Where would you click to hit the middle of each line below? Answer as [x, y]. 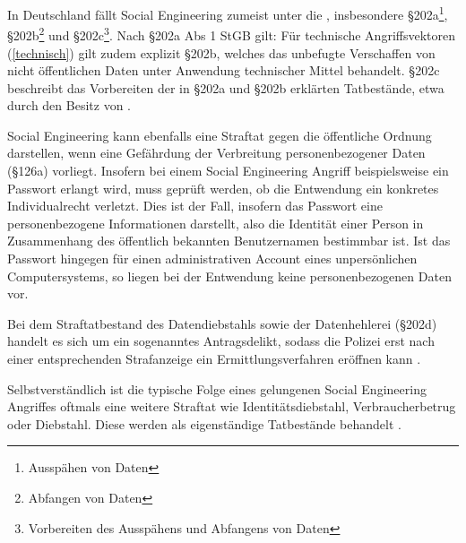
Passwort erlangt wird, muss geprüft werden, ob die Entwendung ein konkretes [223, 188]
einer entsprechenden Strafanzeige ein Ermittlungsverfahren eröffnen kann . [214, 358]
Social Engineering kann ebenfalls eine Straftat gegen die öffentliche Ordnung [220, 135]
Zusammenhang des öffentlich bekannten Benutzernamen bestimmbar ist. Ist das [229, 241]
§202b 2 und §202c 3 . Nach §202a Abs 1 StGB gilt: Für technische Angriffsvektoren [231, 34]
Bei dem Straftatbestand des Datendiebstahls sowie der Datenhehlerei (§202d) [222, 323]
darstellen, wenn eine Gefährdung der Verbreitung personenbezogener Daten [216, 153]
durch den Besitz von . [69, 105]
